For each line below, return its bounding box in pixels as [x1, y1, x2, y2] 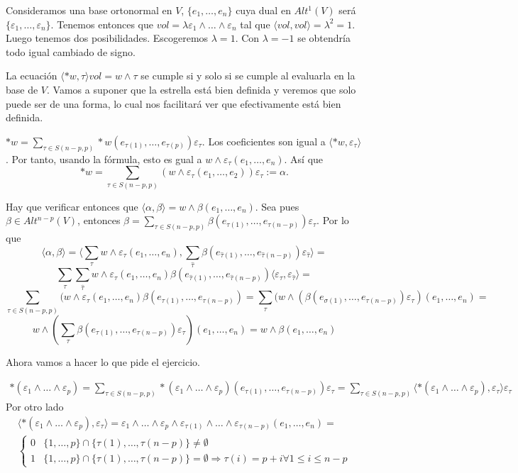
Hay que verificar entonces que [6, 199, 138, 213]
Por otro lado [6, 399, 64, 414]
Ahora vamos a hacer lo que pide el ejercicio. [6, 354, 200, 369]
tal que [240, 16, 270, 31]
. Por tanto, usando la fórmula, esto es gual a [6, 151, 202, 166]
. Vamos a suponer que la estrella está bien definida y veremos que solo [47, 82, 356, 96]
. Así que [284, 151, 324, 166]
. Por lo [316, 213, 349, 228]
